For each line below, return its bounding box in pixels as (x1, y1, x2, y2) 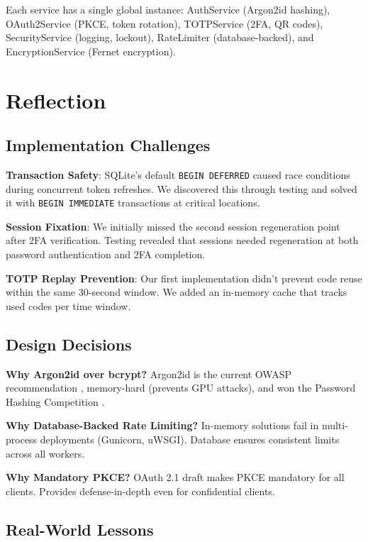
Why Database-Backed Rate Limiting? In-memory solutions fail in (6, 418, 319, 433)
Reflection (6, 85, 106, 114)
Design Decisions (6, 333, 132, 355)
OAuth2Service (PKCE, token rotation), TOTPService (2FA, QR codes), (6, 16, 323, 31)
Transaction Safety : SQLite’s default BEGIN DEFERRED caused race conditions (6, 167, 350, 182)
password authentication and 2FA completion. (6, 247, 206, 262)
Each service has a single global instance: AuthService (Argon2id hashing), (6, 2, 330, 16)
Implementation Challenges (6, 134, 211, 156)
